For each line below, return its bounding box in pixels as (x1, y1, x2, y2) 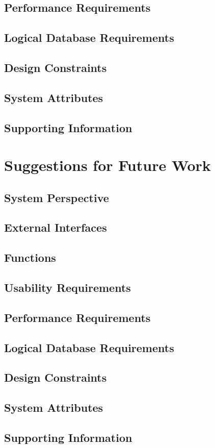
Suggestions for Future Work (4, 155, 211, 176)
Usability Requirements (4, 280, 131, 295)
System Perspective (4, 189, 109, 205)
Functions (4, 250, 56, 265)
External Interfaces (4, 219, 107, 235)
